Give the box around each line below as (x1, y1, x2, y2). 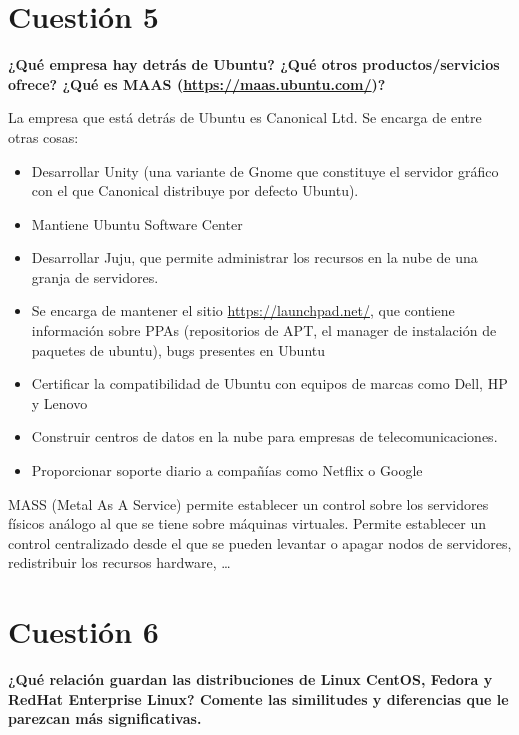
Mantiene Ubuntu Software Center (31, 213, 243, 234)
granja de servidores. (31, 266, 159, 287)
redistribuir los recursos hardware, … (8, 552, 231, 573)
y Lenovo (31, 392, 88, 413)
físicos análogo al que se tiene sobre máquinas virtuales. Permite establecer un (8, 513, 487, 534)
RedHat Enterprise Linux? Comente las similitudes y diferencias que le (8, 688, 509, 709)
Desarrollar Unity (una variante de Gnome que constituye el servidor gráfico (31, 160, 499, 181)
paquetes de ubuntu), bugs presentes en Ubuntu (31, 339, 325, 360)
